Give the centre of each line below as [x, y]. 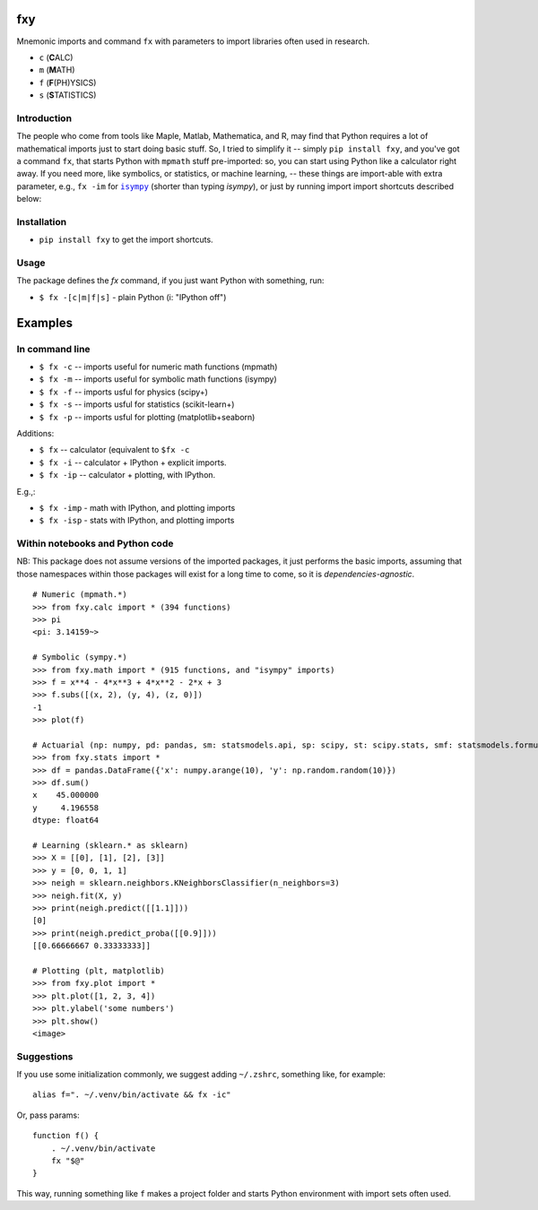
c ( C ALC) [56, 57]
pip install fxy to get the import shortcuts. [126, 240]
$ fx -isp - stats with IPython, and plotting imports [137, 521]
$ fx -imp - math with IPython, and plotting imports [137, 507]
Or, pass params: [48, 1115]
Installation [42, 221]
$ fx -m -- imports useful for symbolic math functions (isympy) [158, 379]
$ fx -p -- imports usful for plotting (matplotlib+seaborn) [147, 417]
